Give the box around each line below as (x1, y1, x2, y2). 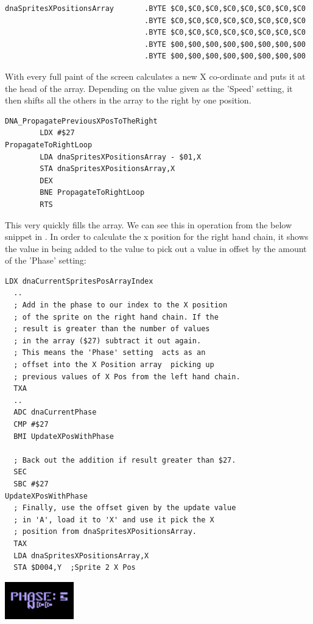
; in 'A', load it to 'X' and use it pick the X (13, 515, 214, 524)
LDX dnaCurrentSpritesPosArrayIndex (5, 276, 153, 286)
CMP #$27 (13, 420, 49, 429)
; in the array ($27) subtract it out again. (13, 336, 202, 345)
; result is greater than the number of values (13, 324, 210, 334)
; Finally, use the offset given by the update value (13, 503, 236, 513)
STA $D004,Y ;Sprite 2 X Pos (13, 563, 136, 572)
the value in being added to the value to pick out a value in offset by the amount (5, 242, 307, 254)
